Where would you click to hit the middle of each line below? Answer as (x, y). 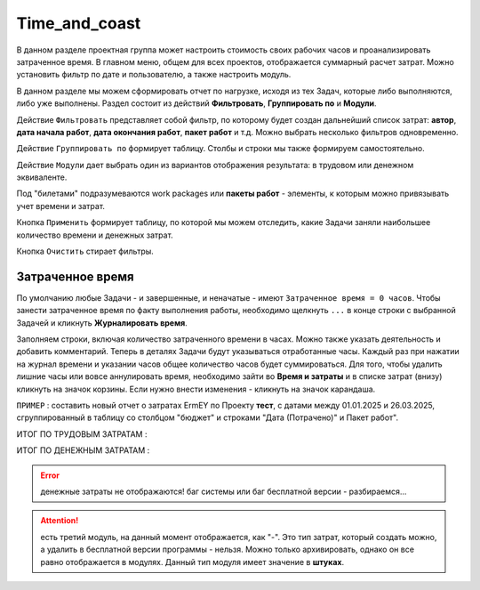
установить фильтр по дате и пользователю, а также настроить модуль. (154, 75)
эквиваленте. (42, 177)
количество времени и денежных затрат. (95, 235)
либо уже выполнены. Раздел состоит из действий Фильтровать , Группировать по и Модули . (196, 103)
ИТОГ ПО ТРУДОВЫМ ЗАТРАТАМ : (82, 434)
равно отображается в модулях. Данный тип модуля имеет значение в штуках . (192, 562)
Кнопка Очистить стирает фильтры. (85, 251)
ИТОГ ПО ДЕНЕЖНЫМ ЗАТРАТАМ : (83, 450)
